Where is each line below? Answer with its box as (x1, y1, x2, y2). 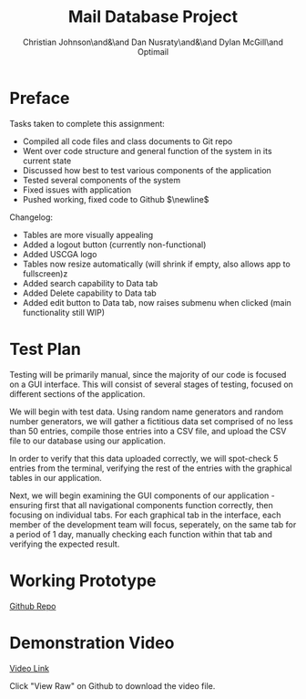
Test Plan (9, 339, 82, 360)
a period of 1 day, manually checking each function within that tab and (9, 528, 273, 539)
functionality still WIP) (22, 307, 106, 318)
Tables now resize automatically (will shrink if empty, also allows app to (22, 258, 291, 269)
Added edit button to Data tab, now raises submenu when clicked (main (22, 297, 291, 308)
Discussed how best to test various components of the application (22, 164, 271, 175)
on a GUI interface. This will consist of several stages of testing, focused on (9, 379, 294, 390)
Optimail (137, 46, 169, 57)
